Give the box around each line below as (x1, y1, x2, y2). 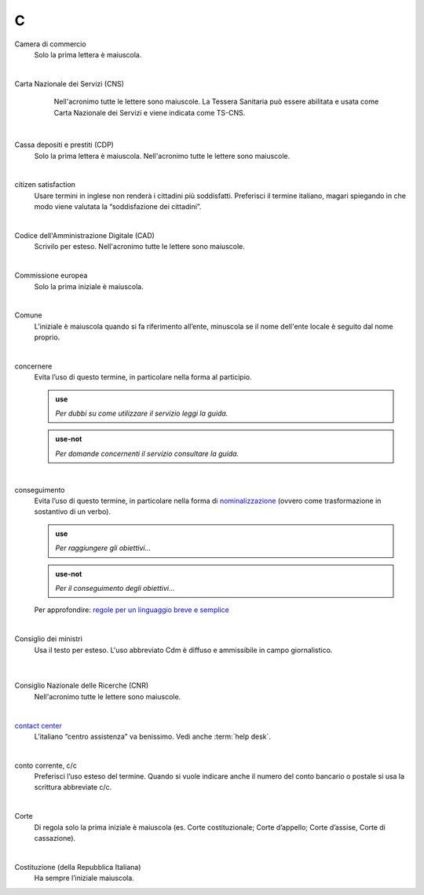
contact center (14, 721, 62, 730)
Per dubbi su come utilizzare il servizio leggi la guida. (55, 409, 228, 418)
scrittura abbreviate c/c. (34, 783, 112, 792)
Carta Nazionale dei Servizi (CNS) (14, 79, 125, 88)
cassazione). (34, 834, 76, 843)
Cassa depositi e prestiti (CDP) (14, 140, 114, 149)
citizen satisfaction (14, 180, 76, 189)
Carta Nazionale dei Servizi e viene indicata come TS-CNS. (53, 108, 246, 117)
